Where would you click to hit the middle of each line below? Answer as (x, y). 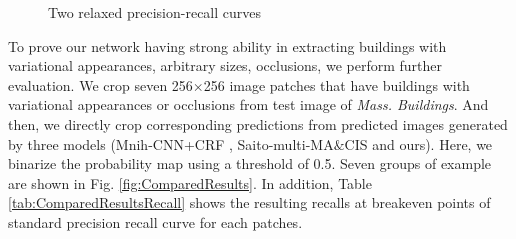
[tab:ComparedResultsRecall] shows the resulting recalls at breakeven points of (249, 202)
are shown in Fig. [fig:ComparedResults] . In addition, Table (190, 182)
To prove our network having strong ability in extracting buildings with (227, 45)
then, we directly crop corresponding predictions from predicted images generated (258, 123)
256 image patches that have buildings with (336, 84)
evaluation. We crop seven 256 (100, 84)
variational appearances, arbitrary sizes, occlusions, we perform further (225, 65)
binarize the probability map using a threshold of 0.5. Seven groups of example (250, 163)
